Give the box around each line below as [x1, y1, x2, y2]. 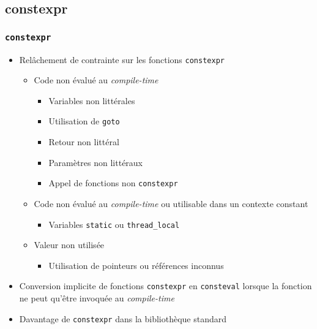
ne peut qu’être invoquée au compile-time [19, 292, 174, 304]
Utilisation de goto [48, 115, 120, 127]
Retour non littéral [48, 135, 119, 148]
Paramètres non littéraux [48, 156, 143, 168]
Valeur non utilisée [34, 238, 105, 251]
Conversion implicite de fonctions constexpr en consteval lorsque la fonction [19, 279, 312, 292]
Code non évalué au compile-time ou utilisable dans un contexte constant [34, 197, 308, 210]
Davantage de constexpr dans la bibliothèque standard [19, 312, 227, 325]
